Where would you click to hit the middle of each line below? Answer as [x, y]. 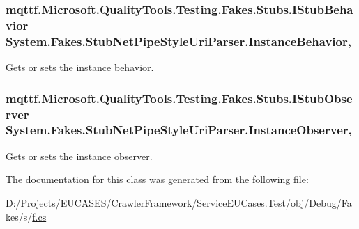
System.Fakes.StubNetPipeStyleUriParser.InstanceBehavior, [178, 41]
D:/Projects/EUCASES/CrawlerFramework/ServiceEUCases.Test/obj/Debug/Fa [179, 202]
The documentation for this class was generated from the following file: [157, 179]
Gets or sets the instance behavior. [80, 67]
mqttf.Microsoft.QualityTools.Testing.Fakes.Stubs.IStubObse [179, 98]
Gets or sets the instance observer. [79, 156]
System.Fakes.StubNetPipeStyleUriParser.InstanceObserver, [179, 130]
